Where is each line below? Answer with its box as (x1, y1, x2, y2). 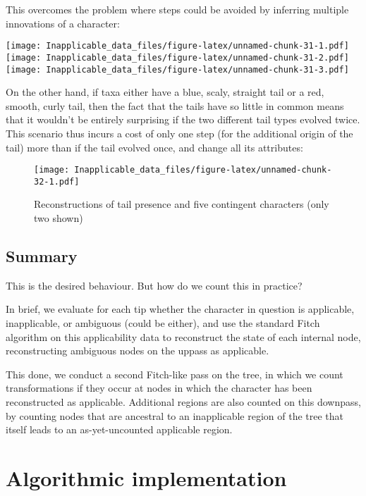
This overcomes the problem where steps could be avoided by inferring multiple (6, 2, 349, 16)
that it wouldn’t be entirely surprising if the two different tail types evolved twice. (6, 112, 360, 127)
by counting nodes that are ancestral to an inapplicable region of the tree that (6, 408, 344, 423)
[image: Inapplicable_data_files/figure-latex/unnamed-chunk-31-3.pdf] (6, 64, 349, 75)
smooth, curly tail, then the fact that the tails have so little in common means (6, 98, 344, 113)
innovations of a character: (6, 15, 120, 30)
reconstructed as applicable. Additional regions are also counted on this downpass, (6, 394, 361, 409)
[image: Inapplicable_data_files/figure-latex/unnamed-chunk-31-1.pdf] (6, 41, 349, 51)
